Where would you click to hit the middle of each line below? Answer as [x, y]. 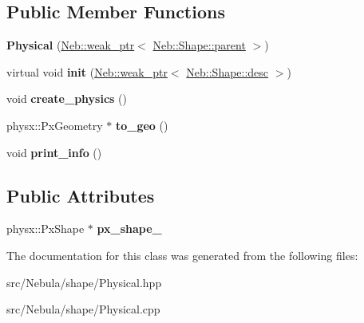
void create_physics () [67, 98]
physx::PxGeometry [55, 125]
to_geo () [142, 125]
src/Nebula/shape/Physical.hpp [84, 282]
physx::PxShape [45, 228]
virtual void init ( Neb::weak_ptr [87, 71]
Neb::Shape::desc [227, 71]
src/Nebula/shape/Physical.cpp [83, 309]
